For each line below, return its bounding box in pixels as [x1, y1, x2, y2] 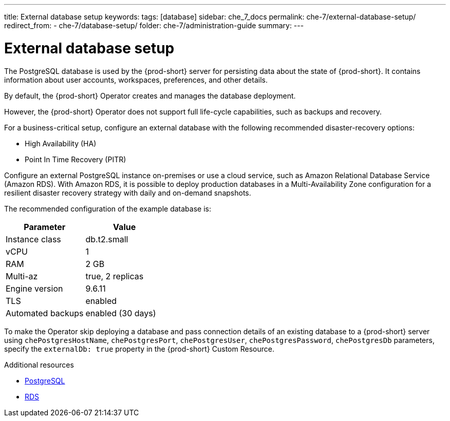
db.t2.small [85, 234, 128, 244]
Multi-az [6, 271, 38, 281]
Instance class [6, 234, 61, 244]
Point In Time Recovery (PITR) [25, 155, 126, 164]
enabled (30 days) [85, 308, 156, 318]
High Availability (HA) [25, 139, 97, 148]
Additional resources [4, 360, 74, 369]
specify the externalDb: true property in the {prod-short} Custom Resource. [4, 344, 274, 353]
